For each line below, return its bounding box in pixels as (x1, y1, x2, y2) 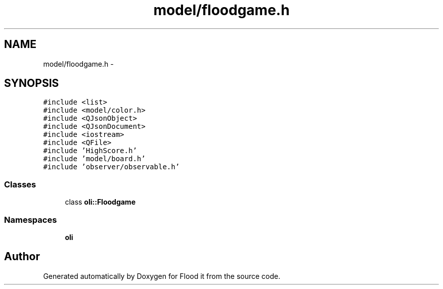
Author (4, 250, 40, 263)
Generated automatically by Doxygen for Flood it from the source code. (43, 271, 281, 280)
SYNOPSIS (4, 77, 59, 90)
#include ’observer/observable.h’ (43, 163, 180, 171)
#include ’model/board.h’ (43, 155, 146, 163)
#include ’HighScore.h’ (43, 147, 137, 155)
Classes (4, 179, 36, 189)
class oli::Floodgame (65, 198, 136, 207)
